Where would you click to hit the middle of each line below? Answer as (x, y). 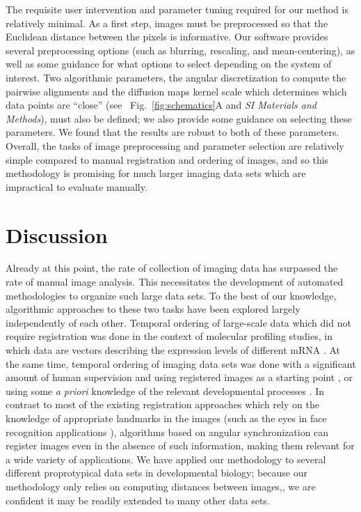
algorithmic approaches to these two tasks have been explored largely (153, 309)
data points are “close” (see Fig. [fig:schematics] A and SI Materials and (161, 105)
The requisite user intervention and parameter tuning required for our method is (177, 9)
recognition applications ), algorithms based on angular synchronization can (167, 432)
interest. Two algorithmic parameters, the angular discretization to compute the (176, 77)
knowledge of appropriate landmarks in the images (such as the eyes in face (166, 418)
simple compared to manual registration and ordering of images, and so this (167, 159)
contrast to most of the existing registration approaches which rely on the (162, 404)
